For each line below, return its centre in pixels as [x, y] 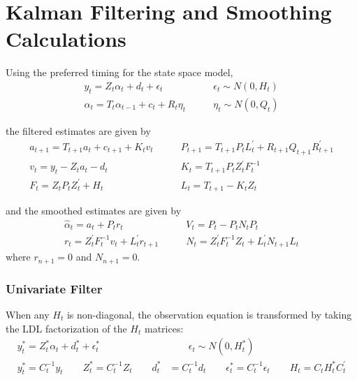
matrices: [164, 328]
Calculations [66, 39]
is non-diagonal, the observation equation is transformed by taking [209, 314]
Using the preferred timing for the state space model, [119, 72]
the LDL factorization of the [66, 328]
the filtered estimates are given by [78, 130]
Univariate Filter [54, 288]
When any [28, 314]
